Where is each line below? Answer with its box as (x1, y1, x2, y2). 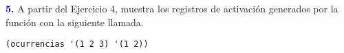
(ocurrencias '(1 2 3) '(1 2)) (6, 39, 149, 50)
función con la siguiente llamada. (6, 14, 144, 29)
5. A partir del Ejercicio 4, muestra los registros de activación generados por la (6, 1, 338, 15)
